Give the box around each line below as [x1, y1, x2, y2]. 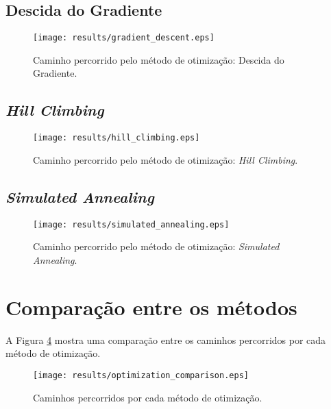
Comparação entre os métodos [5, 293, 297, 321]
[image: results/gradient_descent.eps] [33, 33, 214, 43]
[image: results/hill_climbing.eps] [33, 133, 200, 143]
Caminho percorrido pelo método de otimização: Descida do [33, 52, 284, 66]
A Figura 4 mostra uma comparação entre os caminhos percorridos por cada [5, 332, 326, 347]
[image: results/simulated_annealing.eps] [33, 219, 230, 230]
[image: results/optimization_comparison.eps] [33, 370, 249, 380]
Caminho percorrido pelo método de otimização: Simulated [33, 239, 280, 253]
